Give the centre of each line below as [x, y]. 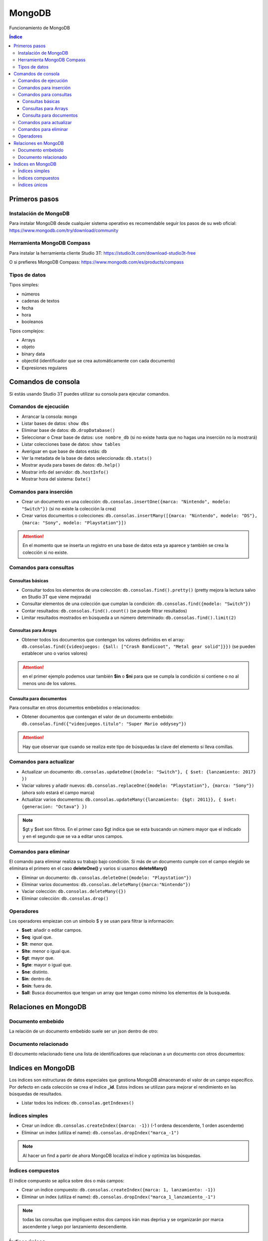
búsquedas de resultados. [36, 1094]
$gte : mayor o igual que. [47, 965]
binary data [33, 354]
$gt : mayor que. [38, 958]
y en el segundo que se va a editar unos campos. [73, 836]
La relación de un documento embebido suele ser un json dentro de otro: [84, 1031]
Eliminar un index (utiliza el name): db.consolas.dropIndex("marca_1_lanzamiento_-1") [119, 1197]
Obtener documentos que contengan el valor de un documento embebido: [98, 717]
